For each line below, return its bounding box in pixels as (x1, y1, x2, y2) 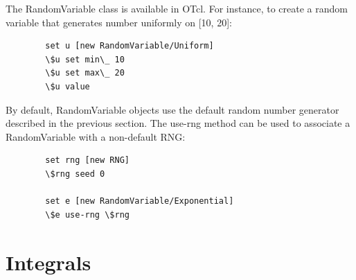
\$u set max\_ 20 (45, 68, 125, 78)
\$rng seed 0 (45, 168, 105, 179)
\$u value (45, 81, 90, 91)
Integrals (6, 247, 91, 276)
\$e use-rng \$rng (45, 209, 130, 220)
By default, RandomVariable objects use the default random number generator (6, 102, 339, 116)
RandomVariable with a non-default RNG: (6, 129, 186, 143)
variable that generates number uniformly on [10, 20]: (6, 15, 232, 29)
